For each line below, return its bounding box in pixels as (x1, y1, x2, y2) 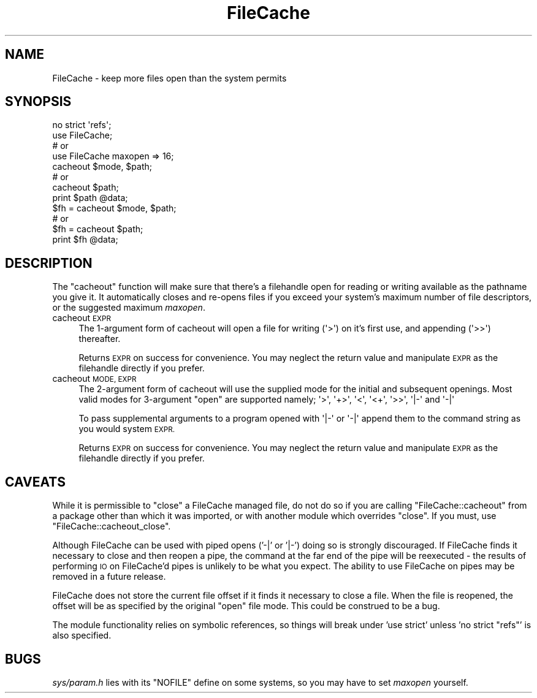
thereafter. (78, 333, 121, 344)
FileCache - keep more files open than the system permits (52, 72, 287, 83)
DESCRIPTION (5, 255, 93, 271)
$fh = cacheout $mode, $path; (52, 203, 177, 214)
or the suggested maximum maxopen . (52, 302, 205, 313)
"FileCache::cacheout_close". (52, 521, 171, 532)
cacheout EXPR (52, 313, 111, 324)
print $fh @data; (52, 234, 118, 245)
